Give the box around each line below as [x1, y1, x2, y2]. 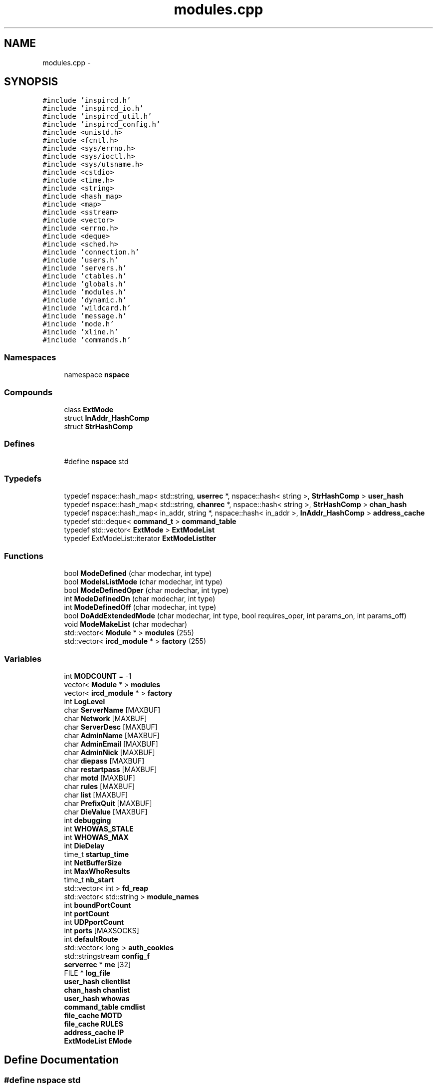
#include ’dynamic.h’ [42, 296, 127, 304]
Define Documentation [4, 1054, 119, 1067]
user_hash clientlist [64, 977, 131, 986]
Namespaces [4, 352, 56, 362]
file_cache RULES [64, 1019, 123, 1028]
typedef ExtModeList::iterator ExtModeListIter [64, 534, 217, 543]
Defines [4, 439, 35, 449]
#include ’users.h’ [42, 256, 119, 265]
